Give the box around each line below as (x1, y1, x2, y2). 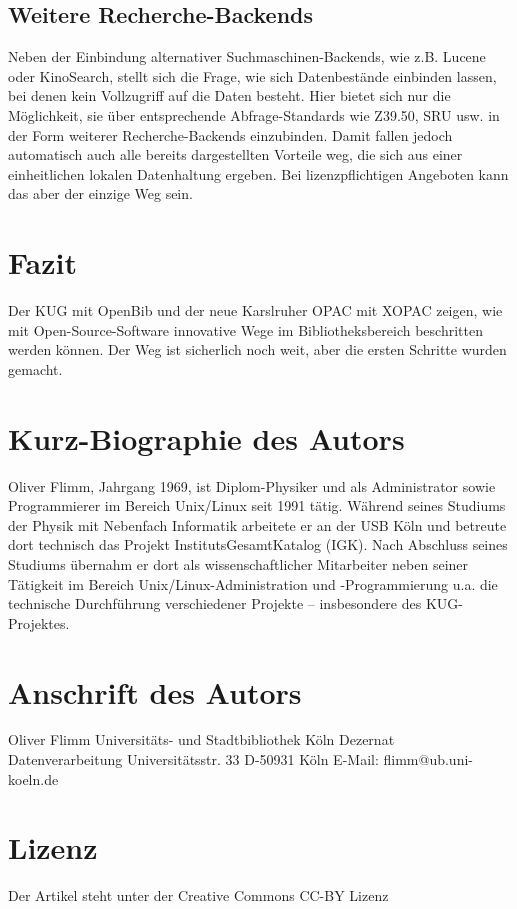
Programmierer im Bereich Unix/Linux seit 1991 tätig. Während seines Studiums (8, 495, 506, 516)
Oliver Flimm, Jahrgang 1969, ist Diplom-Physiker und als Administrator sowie (8, 475, 496, 496)
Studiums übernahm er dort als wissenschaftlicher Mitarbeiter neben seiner (8, 553, 469, 574)
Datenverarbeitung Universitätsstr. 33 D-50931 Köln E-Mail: (8, 749, 379, 770)
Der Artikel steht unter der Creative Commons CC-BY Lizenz (8, 885, 389, 906)
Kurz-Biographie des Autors (8, 417, 405, 458)
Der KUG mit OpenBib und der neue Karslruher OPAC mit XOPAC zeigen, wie (8, 300, 503, 321)
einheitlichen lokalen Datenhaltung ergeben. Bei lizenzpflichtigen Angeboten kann (8, 163, 509, 184)
